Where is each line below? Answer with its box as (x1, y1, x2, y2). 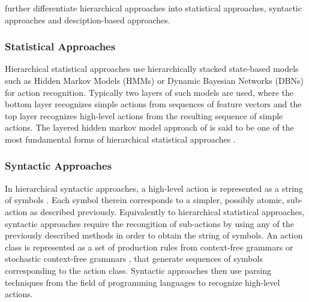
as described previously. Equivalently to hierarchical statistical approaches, (29, 205, 305, 218)
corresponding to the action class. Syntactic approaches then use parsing (5, 264, 271, 276)
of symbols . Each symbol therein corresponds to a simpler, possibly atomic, (5, 194, 284, 206)
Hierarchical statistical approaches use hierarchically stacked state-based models (5, 62, 299, 75)
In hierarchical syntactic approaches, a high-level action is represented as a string (5, 182, 303, 194)
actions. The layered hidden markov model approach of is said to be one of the (5, 121, 294, 134)
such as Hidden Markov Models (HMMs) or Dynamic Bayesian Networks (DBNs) (5, 74, 304, 86)
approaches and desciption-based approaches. (5, 13, 170, 26)
